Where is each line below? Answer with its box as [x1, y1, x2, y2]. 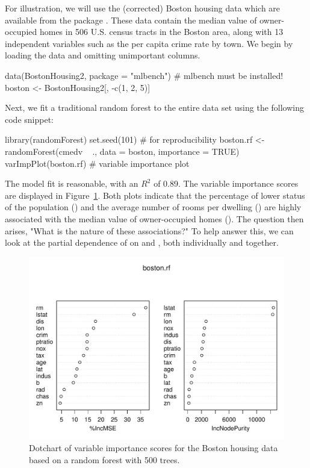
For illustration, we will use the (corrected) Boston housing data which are [5, 2, 281, 14]
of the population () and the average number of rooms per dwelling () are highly [5, 201, 302, 213]
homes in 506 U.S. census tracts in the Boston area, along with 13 [39, 25, 284, 38]
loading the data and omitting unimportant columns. [5, 49, 200, 61]
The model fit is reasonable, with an [5, 177, 138, 190]
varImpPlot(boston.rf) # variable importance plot [5, 157, 190, 169]
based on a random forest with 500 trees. [29, 453, 180, 466]
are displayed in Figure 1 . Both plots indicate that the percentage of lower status [5, 189, 305, 201]
